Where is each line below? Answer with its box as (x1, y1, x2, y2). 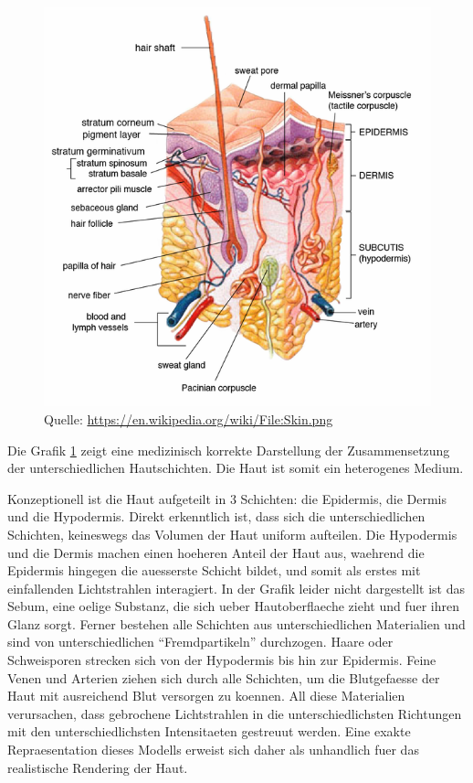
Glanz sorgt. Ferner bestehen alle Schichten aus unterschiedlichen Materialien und (7, 614, 466, 633)
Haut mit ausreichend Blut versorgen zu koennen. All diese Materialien (7, 686, 405, 705)
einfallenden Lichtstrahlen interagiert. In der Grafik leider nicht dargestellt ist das (7, 578, 466, 597)
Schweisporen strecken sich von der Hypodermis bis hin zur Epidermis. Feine (7, 650, 436, 670)
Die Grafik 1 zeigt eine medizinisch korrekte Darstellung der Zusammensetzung (7, 440, 450, 459)
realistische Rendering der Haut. (7, 757, 188, 777)
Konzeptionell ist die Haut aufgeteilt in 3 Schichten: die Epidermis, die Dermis (7, 488, 447, 508)
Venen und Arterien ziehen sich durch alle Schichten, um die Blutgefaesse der (7, 668, 440, 687)
